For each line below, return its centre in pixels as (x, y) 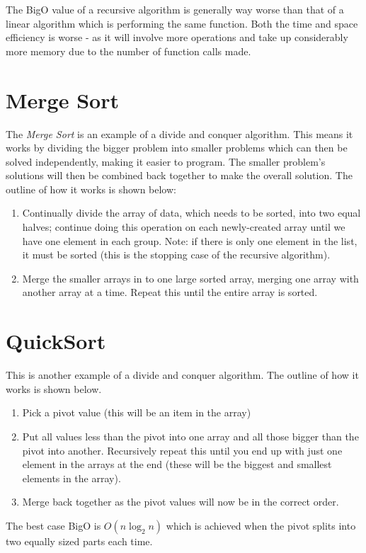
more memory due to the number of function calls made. (128, 51)
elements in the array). (72, 478)
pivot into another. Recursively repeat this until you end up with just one (182, 450)
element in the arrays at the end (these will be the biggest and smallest (177, 464)
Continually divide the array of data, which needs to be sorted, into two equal (191, 213)
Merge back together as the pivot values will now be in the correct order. (181, 502)
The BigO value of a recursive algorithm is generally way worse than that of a (175, 9)
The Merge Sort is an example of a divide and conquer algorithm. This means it (179, 133)
